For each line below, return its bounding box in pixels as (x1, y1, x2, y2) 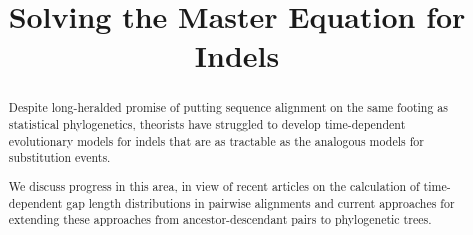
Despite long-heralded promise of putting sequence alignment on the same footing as (8, 99, 448, 116)
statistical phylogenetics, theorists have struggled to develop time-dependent (8, 116, 406, 133)
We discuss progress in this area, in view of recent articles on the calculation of (8, 177, 420, 194)
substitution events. (8, 149, 111, 166)
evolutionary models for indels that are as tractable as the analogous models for (8, 132, 424, 149)
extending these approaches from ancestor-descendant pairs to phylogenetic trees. (8, 211, 432, 228)
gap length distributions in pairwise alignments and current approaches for (66, 194, 455, 211)
